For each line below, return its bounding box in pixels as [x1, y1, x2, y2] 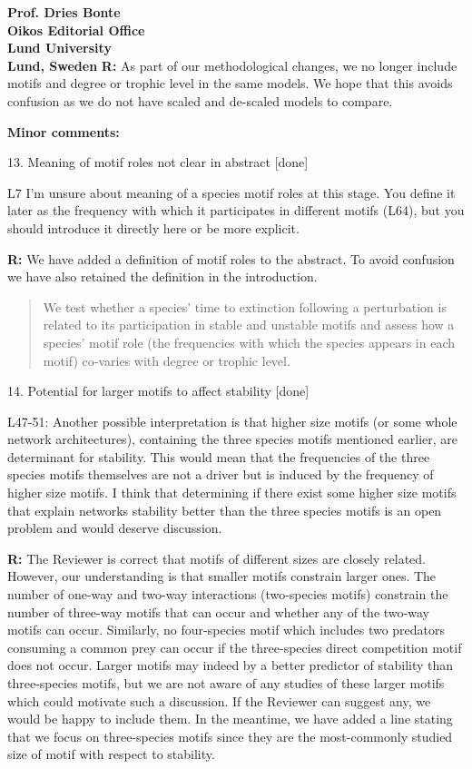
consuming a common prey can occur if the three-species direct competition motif [7, 637, 462, 656]
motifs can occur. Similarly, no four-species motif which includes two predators [7, 620, 446, 639]
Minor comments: [7, 122, 120, 141]
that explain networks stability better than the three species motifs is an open [7, 500, 442, 519]
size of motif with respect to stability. [7, 744, 215, 764]
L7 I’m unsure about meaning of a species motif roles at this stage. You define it [7, 182, 456, 202]
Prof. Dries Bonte [7, 3, 121, 21]
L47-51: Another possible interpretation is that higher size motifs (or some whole [7, 411, 457, 430]
